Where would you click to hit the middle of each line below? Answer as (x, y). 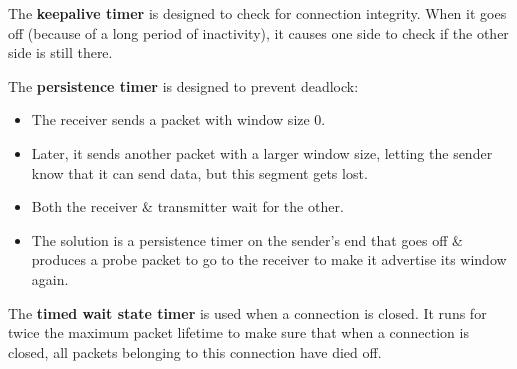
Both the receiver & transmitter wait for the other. (187, 206)
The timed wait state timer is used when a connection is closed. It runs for (247, 312)
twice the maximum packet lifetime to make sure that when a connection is (238, 332)
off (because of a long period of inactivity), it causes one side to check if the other (258, 32)
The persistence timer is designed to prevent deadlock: (183, 85)
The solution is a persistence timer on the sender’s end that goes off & (247, 239)
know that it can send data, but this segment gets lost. (199, 172)
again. (50, 278)
